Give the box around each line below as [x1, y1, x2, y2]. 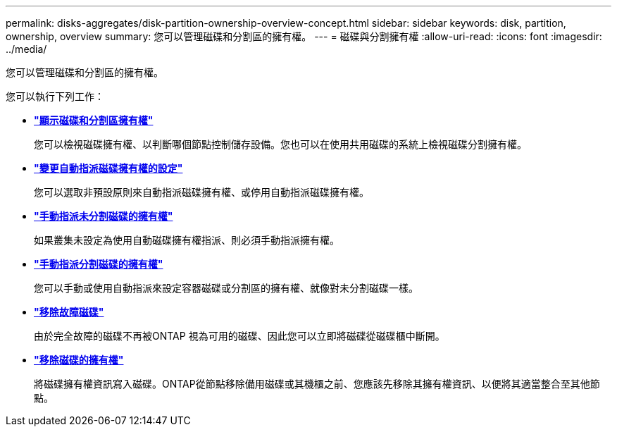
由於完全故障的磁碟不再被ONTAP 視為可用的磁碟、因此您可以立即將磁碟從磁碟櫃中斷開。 [34, 330, 445, 342]
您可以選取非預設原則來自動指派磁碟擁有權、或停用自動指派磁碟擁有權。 [34, 186, 369, 198]
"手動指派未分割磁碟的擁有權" [34, 210, 173, 222]
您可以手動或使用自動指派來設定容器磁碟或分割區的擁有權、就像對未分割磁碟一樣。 [34, 282, 418, 294]
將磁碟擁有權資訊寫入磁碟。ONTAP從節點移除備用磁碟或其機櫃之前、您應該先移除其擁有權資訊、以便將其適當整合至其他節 [34, 378, 600, 390]
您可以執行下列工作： [6, 90, 104, 102]
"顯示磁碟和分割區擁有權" [34, 114, 154, 126]
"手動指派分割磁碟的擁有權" [34, 258, 163, 270]
